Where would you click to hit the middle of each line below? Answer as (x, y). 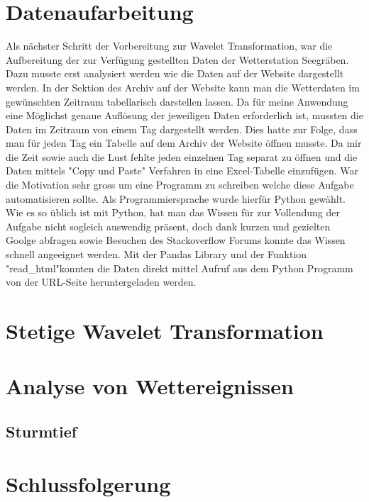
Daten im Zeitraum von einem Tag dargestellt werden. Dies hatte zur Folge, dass (182, 129)
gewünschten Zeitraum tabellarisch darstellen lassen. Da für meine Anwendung (177, 101)
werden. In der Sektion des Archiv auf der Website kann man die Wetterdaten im (183, 87)
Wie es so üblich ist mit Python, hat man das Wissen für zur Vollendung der (173, 212)
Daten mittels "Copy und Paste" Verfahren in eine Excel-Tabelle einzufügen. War (182, 171)
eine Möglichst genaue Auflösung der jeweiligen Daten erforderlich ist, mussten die (184, 115)
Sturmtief (42, 431)
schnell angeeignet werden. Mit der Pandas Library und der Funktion (156, 254)
